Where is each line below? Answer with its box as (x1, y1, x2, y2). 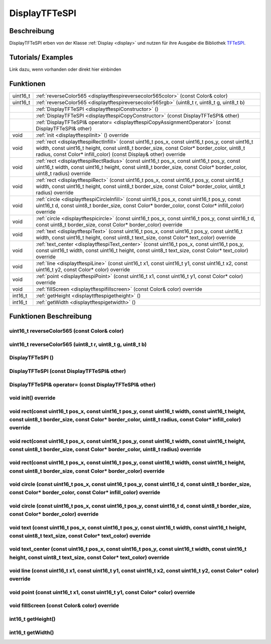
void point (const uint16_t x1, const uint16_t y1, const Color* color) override (9, 589, 195, 596)
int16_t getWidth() (9, 629, 54, 636)
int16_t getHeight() (9, 615, 56, 622)
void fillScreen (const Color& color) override (9, 602, 119, 609)
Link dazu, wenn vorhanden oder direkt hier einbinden (9, 66, 121, 72)
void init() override (9, 395, 56, 402)
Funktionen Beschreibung (9, 312, 92, 321)
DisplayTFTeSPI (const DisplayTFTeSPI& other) (9, 367, 126, 375)
